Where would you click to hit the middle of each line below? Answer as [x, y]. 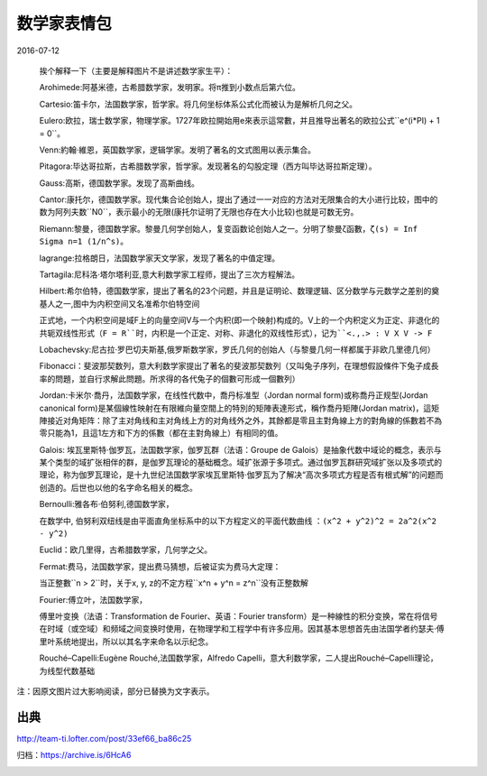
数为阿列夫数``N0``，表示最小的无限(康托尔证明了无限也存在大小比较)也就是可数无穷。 [199, 212]
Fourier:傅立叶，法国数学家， [93, 599]
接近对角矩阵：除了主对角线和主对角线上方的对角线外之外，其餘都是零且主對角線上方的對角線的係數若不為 [244, 420]
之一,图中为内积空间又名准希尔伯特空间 [127, 303]
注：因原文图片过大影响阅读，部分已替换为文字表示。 [115, 691]
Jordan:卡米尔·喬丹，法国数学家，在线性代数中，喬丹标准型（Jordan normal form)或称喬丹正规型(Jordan [234, 395]
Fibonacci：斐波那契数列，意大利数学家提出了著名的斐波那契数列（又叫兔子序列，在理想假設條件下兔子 [231, 366]
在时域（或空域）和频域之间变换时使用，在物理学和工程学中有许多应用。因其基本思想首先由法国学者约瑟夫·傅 [242, 629]
